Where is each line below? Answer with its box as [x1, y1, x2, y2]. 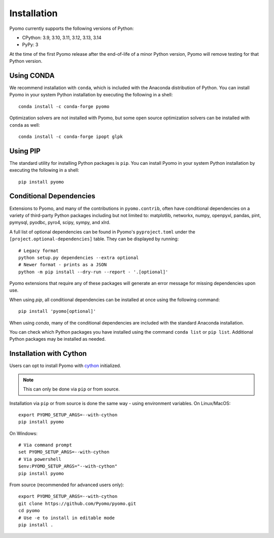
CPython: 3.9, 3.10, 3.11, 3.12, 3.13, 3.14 [22, 34, 101, 41]
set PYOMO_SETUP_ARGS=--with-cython [18, 449, 110, 455]
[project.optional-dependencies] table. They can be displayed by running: [9, 236, 179, 242]
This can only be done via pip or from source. [23, 386, 120, 392]
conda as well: [9, 122, 40, 128]
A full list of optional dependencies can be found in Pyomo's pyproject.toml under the [9, 229, 195, 235]
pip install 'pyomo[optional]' [18, 308, 96, 314]
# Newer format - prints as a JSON [18, 262, 107, 268]
